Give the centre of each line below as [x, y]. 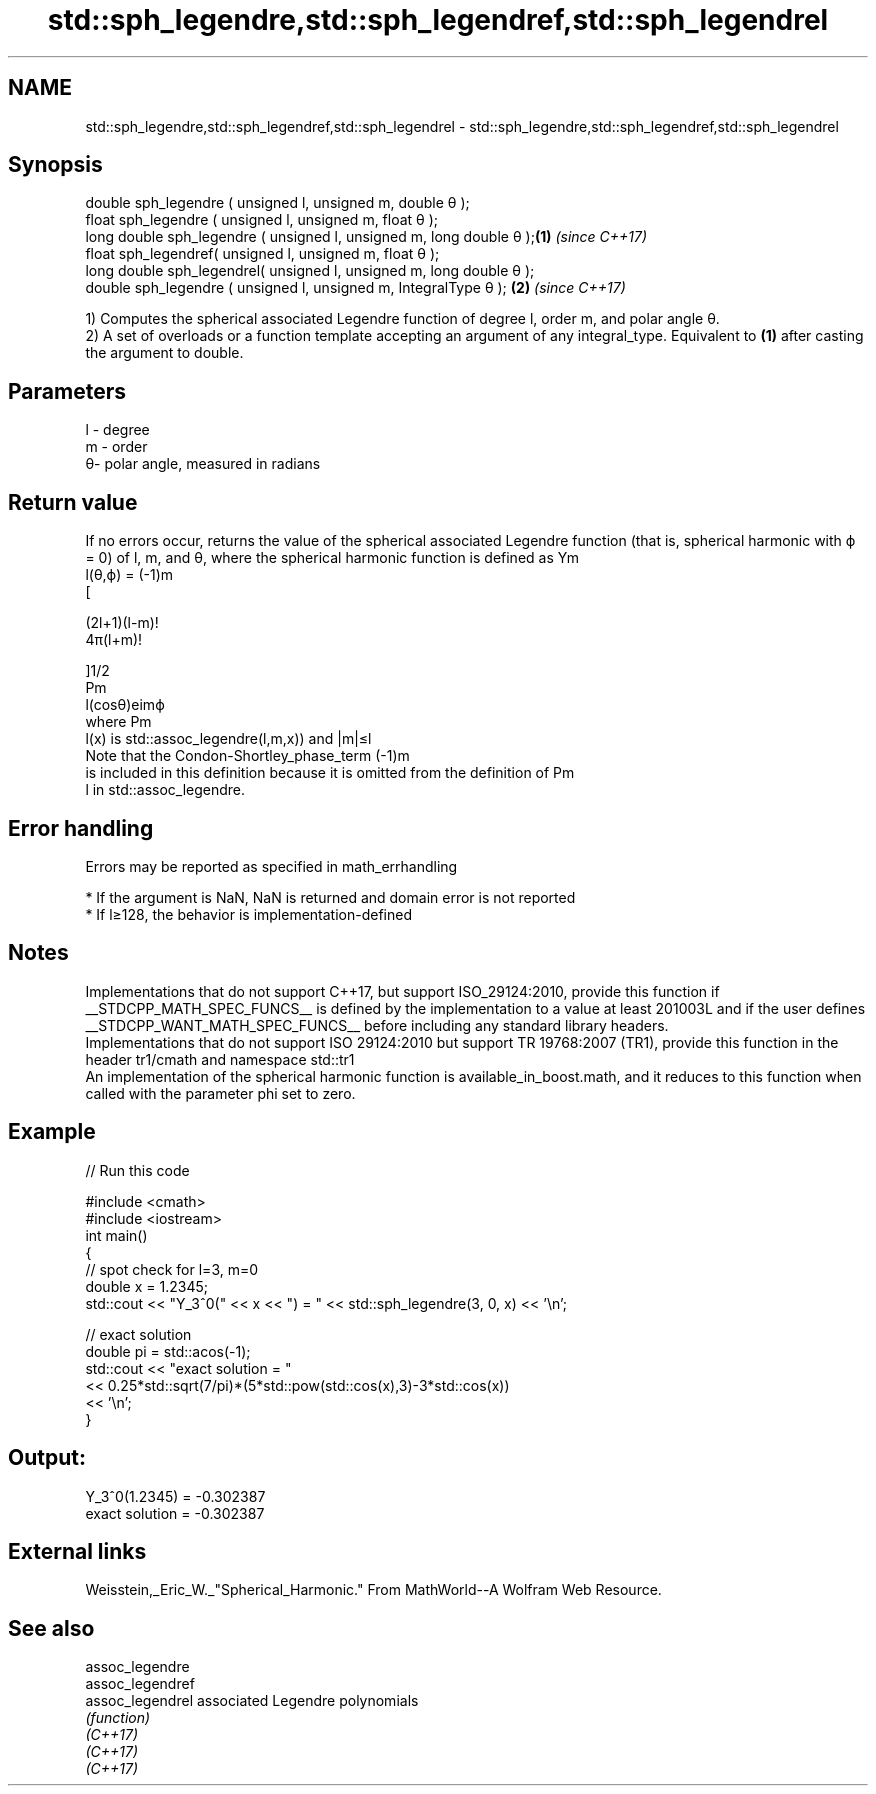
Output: [47, 1458]
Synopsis [55, 165]
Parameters [67, 391]
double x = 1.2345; [146, 1286]
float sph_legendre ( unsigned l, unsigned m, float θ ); [262, 220]
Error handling [81, 828]
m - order [116, 447]
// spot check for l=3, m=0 [172, 1269]
